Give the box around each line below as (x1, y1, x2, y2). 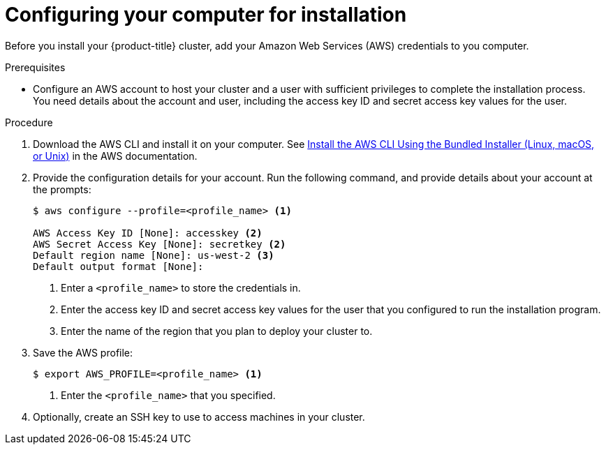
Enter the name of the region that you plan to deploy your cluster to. (61, 324, 373, 337)
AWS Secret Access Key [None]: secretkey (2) (33, 238, 286, 250)
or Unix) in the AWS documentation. (33, 149, 198, 162)
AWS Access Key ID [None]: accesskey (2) (33, 227, 263, 239)
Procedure (5, 116, 53, 128)
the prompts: (33, 183, 91, 195)
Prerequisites (5, 61, 66, 73)
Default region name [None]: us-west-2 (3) (33, 249, 274, 261)
